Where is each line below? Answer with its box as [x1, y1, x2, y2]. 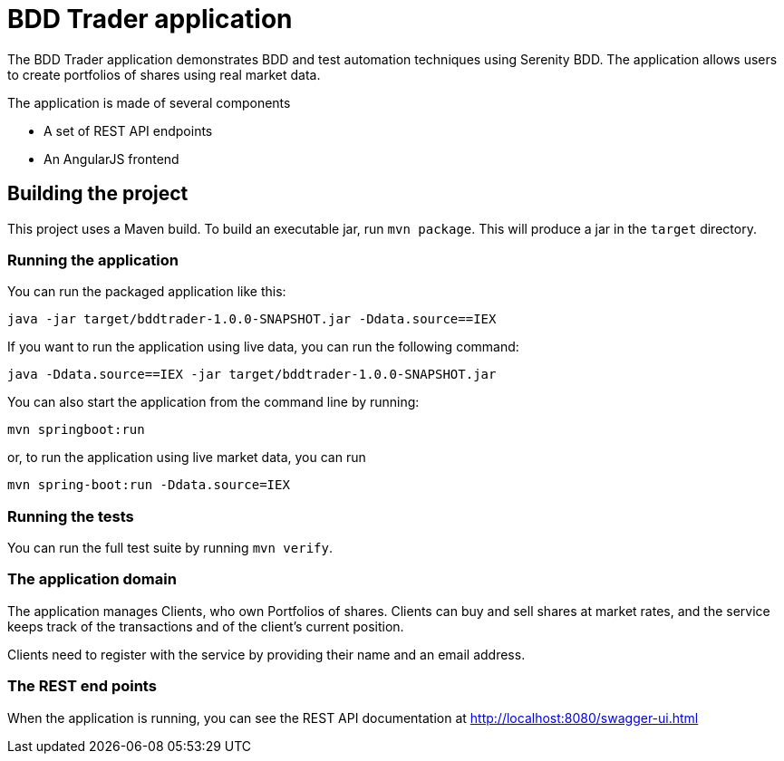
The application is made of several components [7, 94, 291, 111]
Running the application [7, 250, 179, 269]
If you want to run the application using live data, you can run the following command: [7, 339, 519, 355]
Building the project [7, 182, 189, 206]
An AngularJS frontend [44, 150, 179, 167]
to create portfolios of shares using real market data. [7, 66, 321, 82]
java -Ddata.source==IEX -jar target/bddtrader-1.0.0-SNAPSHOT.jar [7, 367, 497, 382]
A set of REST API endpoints [44, 122, 213, 139]
